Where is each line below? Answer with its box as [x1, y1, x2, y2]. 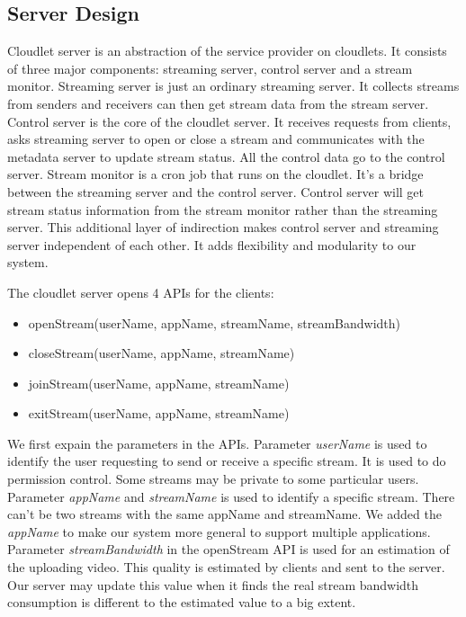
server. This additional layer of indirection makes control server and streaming [7, 218, 439, 237]
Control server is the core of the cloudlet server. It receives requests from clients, [7, 112, 452, 130]
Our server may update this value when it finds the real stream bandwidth [7, 575, 419, 594]
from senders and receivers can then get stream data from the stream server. [7, 94, 429, 112]
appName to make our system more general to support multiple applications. [7, 522, 431, 541]
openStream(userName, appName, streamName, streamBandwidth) [28, 313, 400, 332]
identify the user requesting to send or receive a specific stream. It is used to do [7, 452, 446, 470]
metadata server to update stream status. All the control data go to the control [7, 147, 445, 165]
